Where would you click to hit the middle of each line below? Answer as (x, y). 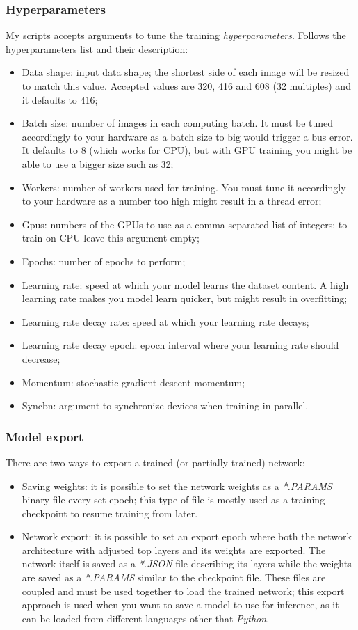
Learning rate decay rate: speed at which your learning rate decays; (165, 321)
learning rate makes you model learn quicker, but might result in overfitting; (185, 298)
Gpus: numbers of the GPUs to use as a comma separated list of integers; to (185, 224)
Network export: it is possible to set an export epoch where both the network (187, 536)
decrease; (41, 358)
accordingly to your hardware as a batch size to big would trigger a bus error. (187, 136)
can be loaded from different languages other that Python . (146, 618)
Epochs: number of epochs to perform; (104, 261)
